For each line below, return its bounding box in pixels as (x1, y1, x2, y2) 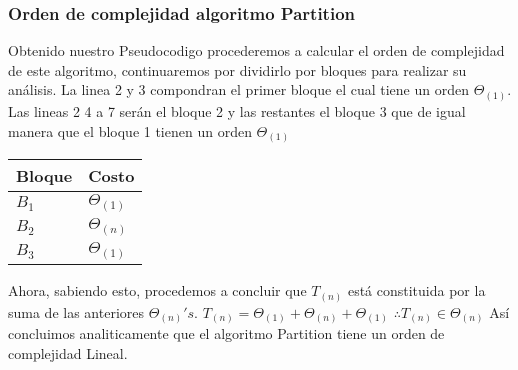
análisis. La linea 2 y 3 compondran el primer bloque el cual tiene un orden (8, 79, 469, 100)
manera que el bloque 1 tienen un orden (8, 120, 252, 141)
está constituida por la (347, 280, 486, 301)
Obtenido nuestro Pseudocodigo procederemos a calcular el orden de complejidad (8, 40, 505, 61)
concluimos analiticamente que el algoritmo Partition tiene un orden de (8, 323, 445, 344)
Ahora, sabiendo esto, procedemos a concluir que (8, 280, 307, 301)
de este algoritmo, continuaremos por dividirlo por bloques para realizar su (8, 59, 467, 80)
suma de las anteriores (8, 301, 145, 322)
